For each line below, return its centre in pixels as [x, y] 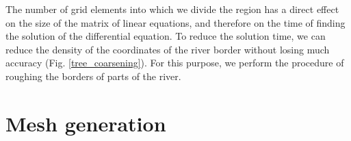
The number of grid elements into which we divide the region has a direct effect [172, 9]
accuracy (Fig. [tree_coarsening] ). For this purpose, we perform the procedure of [175, 63]
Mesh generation [86, 123]
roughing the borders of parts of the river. [93, 76]
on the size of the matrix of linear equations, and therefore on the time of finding [175, 22]
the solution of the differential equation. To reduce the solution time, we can [166, 36]
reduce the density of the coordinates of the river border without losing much [168, 49]
